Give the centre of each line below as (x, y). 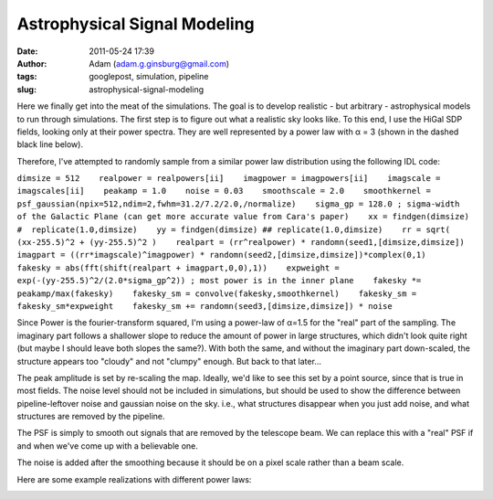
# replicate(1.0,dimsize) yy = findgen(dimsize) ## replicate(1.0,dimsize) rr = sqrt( (234, 229)
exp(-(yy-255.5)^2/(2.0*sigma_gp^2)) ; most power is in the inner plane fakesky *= (219, 281)
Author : (32, 63)
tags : (27, 77)
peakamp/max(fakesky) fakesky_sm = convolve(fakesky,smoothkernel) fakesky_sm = (217, 293)
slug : (26, 89)
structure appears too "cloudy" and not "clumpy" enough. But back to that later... (169, 361)
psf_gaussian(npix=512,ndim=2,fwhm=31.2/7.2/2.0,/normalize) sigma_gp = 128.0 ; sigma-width (238, 204)
